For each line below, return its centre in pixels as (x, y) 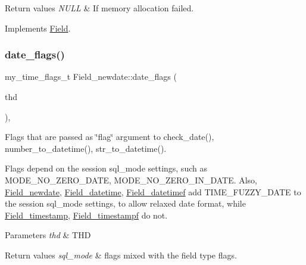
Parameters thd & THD (48, 235)
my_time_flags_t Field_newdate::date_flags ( (91, 77)
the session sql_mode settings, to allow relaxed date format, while (125, 203)
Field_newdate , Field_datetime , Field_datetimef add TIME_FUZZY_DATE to (153, 191)
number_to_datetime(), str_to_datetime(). (86, 148)
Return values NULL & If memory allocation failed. (99, 8)
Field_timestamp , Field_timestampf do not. (86, 215)
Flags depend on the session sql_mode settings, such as (106, 168)
